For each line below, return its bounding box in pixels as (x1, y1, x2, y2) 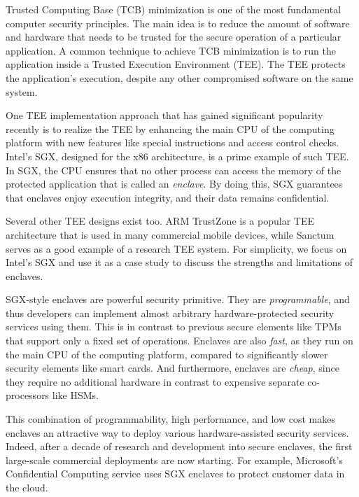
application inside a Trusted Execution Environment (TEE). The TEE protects (6, 57, 346, 71)
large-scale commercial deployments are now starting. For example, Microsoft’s (6, 452, 343, 467)
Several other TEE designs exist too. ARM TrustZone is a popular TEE (6, 213, 314, 228)
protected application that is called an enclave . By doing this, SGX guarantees (6, 176, 343, 191)
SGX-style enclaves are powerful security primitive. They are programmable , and (6, 292, 350, 307)
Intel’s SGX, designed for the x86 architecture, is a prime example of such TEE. (6, 148, 349, 163)
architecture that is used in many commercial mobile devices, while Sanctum (6, 227, 335, 241)
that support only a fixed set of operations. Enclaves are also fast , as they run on (6, 333, 353, 348)
